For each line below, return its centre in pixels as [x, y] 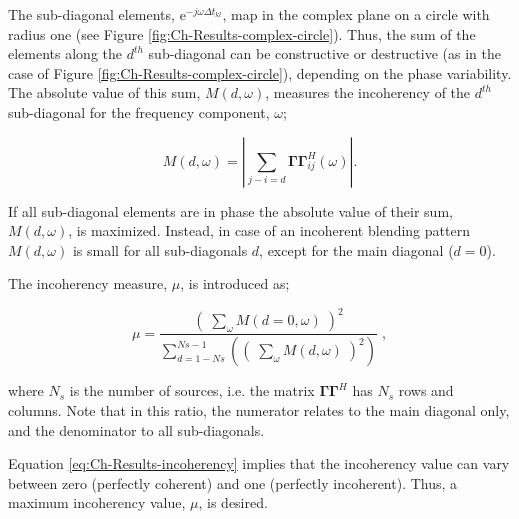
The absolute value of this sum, [104, 92]
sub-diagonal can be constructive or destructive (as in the [324, 53]
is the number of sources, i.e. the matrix [192, 390]
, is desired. [233, 502]
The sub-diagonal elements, [91, 14]
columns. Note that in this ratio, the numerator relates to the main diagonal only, [259, 409]
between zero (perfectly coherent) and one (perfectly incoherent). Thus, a [233, 482]
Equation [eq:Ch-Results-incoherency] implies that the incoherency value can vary [259, 463]
